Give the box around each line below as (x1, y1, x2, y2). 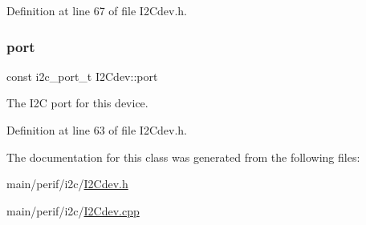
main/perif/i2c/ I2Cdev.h (6, 175, 128, 192)
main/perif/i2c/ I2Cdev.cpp (6, 202, 140, 219)
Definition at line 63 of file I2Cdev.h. (6, 122, 187, 138)
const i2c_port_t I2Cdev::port (6, 67, 158, 84)
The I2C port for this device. (6, 94, 148, 111)
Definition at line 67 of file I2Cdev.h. (6, 2, 187, 18)
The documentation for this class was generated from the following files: (6, 148, 360, 165)
